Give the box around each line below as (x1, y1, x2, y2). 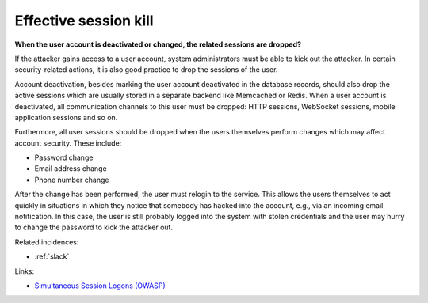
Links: (14, 266, 35, 276)
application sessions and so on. (14, 112, 118, 122)
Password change (34, 153, 94, 162)
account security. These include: (14, 138, 122, 148)
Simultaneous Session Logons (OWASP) (34, 281, 166, 290)
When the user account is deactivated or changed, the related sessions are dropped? (14, 40, 301, 49)
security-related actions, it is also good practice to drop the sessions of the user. (14, 65, 278, 74)
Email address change (34, 164, 107, 173)
